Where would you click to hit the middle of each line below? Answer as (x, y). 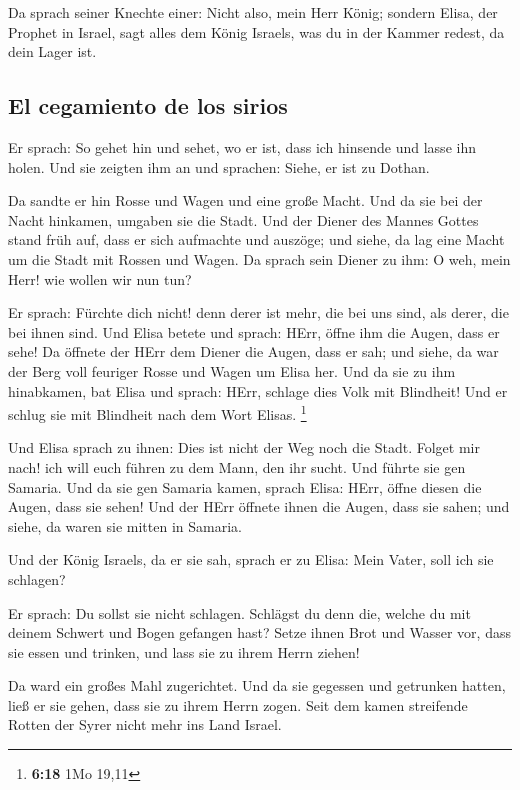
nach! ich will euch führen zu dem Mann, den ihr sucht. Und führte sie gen (237, 466)
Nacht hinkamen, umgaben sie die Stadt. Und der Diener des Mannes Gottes (243, 219)
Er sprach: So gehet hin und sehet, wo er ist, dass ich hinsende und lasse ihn (242, 146)
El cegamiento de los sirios (148, 105)
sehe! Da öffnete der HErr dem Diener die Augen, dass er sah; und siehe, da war (253, 351)
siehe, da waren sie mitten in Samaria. (125, 525)
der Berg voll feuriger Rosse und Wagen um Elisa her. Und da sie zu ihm (232, 370)
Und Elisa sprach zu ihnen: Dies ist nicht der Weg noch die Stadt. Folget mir (244, 447)
